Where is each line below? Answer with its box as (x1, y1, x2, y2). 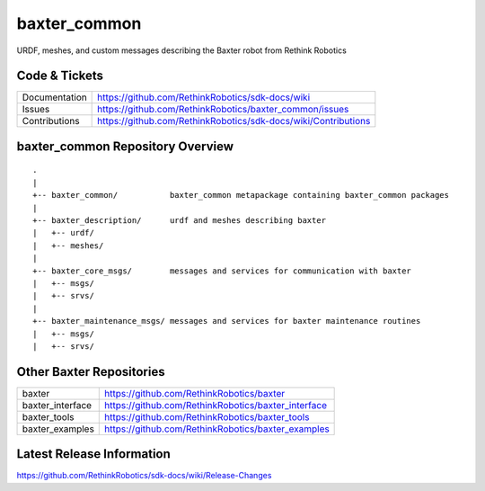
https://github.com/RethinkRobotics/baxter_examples (104, 423, 330, 435)
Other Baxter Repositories (16, 364, 165, 379)
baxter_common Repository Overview (16, 138, 234, 154)
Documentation (22, 91, 87, 103)
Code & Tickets (16, 68, 103, 84)
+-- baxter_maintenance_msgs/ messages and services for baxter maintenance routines (32, 316, 421, 326)
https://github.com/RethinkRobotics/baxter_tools (104, 410, 310, 423)
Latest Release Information (16, 446, 171, 462)
